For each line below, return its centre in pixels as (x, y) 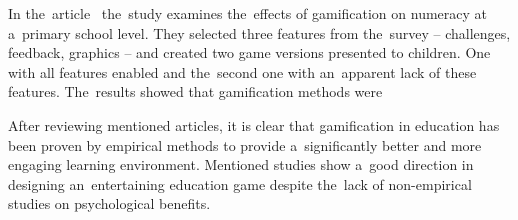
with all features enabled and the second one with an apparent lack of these (242, 71)
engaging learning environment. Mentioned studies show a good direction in (241, 164)
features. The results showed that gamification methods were (195, 91)
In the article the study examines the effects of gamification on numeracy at (248, 13)
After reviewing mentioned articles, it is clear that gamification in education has (254, 124)
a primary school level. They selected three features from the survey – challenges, (259, 32)
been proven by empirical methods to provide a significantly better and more (245, 144)
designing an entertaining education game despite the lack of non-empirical (240, 183)
